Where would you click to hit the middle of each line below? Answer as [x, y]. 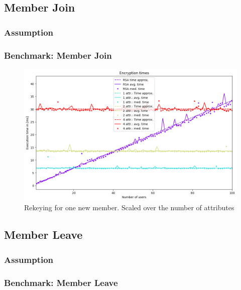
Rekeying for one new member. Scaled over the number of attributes [129, 207]
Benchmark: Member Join [58, 55]
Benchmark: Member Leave [61, 282]
